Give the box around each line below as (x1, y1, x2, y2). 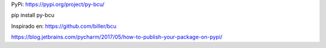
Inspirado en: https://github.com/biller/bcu (11, 23, 117, 30)
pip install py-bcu (11, 12, 54, 19)
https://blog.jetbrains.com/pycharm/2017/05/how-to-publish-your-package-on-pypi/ (11, 33, 223, 41)
